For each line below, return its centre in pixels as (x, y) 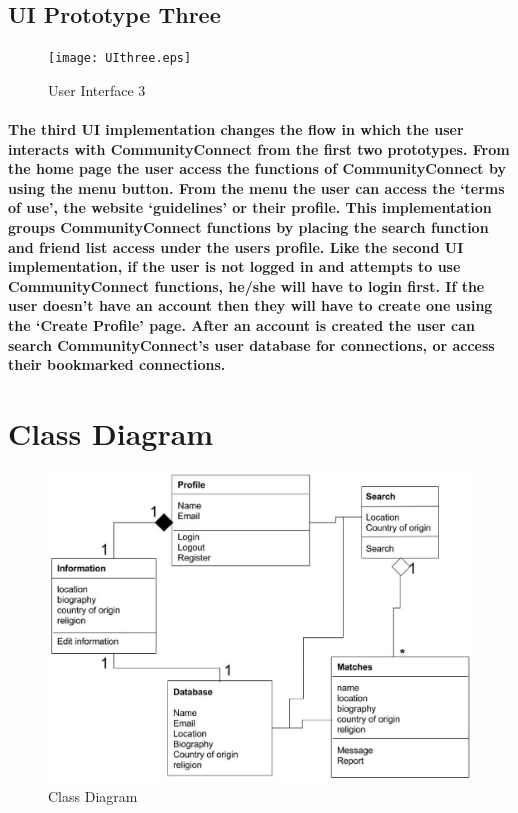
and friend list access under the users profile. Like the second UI (236, 246)
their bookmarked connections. (117, 364)
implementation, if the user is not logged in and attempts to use (234, 266)
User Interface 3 (97, 89)
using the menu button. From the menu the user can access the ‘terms (256, 187)
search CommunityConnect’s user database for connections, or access (251, 344)
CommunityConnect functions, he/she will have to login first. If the (246, 285)
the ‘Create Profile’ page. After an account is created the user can (241, 324)
